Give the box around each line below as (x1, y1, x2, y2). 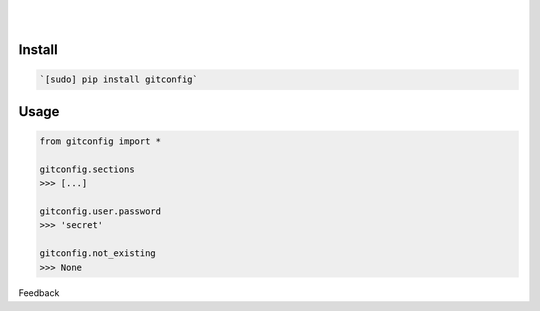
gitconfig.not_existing (39, 248, 157, 259)
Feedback (18, 287, 60, 299)
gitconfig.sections (39, 163, 135, 175)
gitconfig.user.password (39, 205, 162, 217)
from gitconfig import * (39, 135, 162, 147)
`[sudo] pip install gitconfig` (39, 74, 199, 85)
